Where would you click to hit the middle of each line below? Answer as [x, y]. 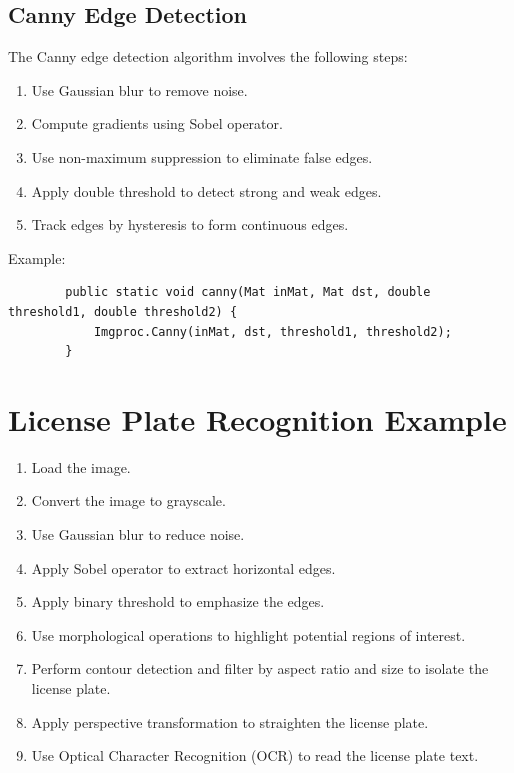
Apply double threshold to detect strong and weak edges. [206, 190]
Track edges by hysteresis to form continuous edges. [190, 224]
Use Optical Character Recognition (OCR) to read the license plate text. [255, 755]
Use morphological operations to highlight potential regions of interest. [248, 634]
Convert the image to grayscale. [128, 500]
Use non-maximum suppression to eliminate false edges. [202, 156]
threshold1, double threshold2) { [123, 311]
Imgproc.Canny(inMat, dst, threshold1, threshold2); [272, 331]
